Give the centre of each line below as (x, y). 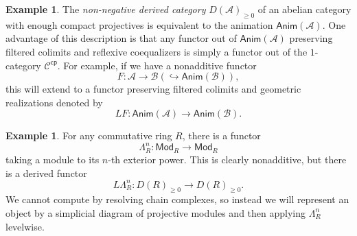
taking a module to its (53, 159)
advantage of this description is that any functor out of (121, 38)
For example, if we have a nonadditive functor (160, 65)
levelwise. (25, 226)
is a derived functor (46, 173)
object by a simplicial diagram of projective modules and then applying (156, 212)
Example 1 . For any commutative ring (89, 135)
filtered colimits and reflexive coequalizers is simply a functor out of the (157, 51)
